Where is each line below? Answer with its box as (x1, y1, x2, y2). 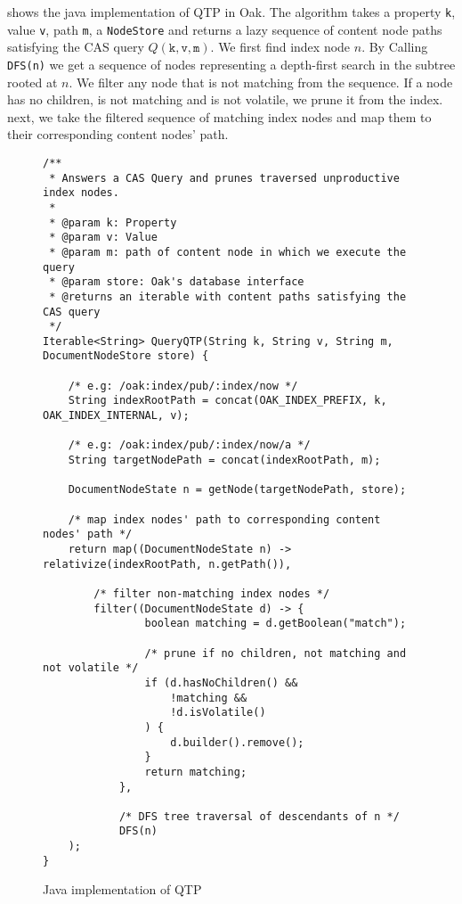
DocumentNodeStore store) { (43, 349, 209, 363)
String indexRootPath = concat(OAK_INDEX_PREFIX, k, (68, 394, 387, 407)
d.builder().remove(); (170, 736, 304, 749)
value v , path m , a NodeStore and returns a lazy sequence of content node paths (7, 20, 442, 38)
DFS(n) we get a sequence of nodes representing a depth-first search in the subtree (7, 54, 456, 73)
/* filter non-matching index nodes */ (93, 587, 330, 600)
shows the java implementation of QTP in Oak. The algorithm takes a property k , (7, 3, 456, 21)
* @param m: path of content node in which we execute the (49, 245, 407, 259)
